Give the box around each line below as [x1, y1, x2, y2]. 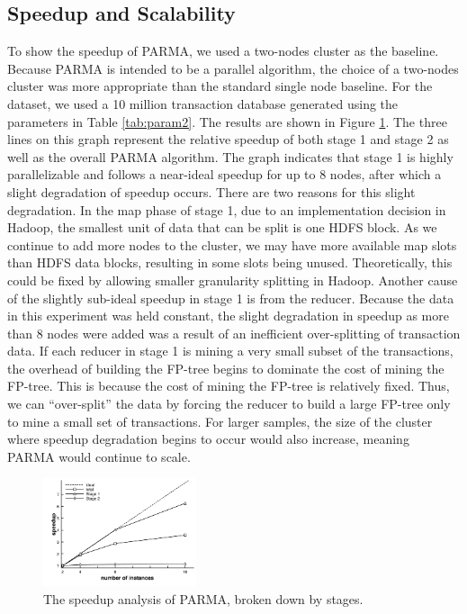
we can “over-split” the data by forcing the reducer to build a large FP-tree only [7, 394, 451, 413]
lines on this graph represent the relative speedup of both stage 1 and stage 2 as [7, 130, 449, 149]
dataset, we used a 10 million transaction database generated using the [7, 94, 399, 113]
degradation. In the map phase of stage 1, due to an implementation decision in [7, 200, 446, 219]
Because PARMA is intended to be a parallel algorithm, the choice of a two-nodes [7, 59, 459, 77]
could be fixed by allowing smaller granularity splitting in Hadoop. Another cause [7, 270, 458, 289]
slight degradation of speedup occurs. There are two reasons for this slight [7, 182, 416, 201]
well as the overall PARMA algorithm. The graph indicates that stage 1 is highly [7, 147, 454, 166]
